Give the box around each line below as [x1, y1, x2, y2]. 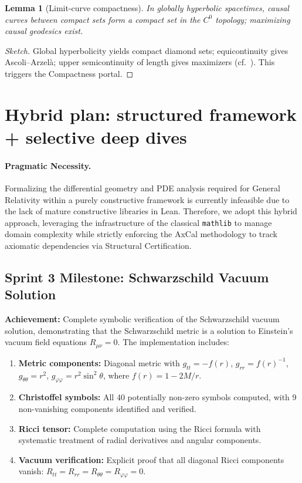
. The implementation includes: [117, 336, 229, 348]
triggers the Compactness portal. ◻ [5, 67, 134, 79]
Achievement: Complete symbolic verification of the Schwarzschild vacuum [5, 313, 280, 325]
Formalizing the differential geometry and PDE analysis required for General [5, 181, 280, 194]
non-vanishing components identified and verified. [18, 402, 196, 414]
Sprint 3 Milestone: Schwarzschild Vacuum [5, 268, 269, 286]
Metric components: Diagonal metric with [18, 356, 180, 369]
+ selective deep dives [5, 124, 187, 148]
